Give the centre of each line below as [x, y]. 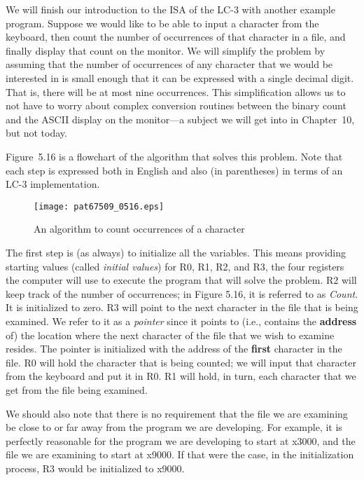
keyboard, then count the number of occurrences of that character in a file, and [176, 37]
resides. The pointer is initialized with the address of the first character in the [174, 349]
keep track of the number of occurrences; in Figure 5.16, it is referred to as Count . [182, 293]
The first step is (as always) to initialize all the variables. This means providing [176, 252]
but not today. [36, 133]
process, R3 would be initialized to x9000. [95, 468]
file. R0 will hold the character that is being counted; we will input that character [181, 362]
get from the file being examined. [77, 389]
